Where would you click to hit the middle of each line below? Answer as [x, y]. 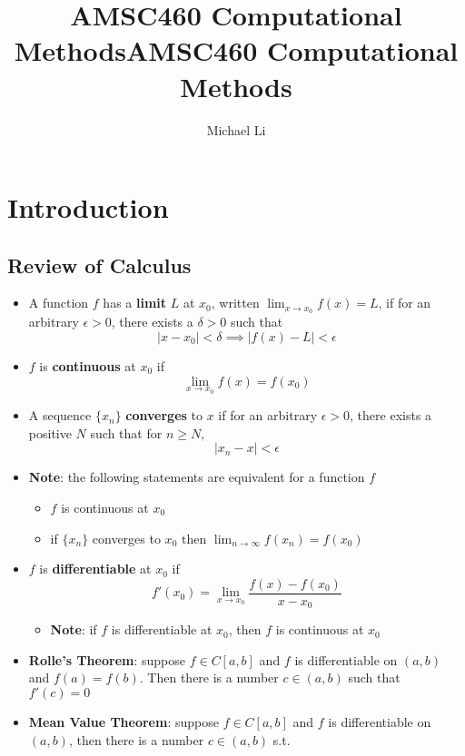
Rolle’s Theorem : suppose [107, 659]
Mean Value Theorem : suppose [124, 722]
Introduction [88, 207]
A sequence [60, 415]
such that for [126, 432]
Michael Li [236, 129]
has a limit [135, 303]
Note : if [74, 629]
